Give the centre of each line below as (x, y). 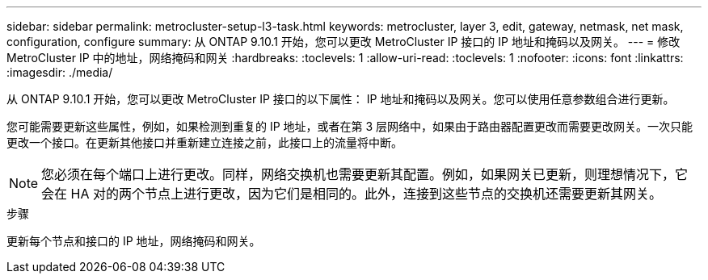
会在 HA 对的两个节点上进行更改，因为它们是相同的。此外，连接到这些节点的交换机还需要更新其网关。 (352, 194)
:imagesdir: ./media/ (60, 72)
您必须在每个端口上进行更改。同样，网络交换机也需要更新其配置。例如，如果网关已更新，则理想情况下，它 (365, 174)
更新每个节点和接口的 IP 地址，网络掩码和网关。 (134, 241)
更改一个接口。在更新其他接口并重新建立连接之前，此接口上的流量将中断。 (204, 142)
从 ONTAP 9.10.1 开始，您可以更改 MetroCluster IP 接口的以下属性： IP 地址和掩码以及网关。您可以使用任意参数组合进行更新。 (341, 99)
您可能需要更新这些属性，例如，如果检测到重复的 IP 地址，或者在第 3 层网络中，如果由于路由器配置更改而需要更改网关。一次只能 (350, 126)
